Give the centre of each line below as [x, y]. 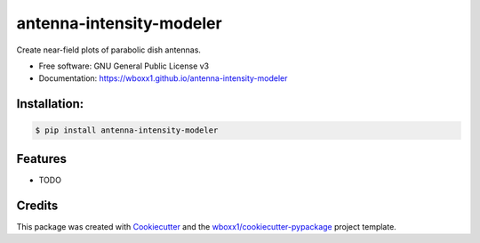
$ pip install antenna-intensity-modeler [127, 130]
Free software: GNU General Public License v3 [124, 66]
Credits [37, 205]
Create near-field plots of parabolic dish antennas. [109, 50]
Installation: [50, 104]
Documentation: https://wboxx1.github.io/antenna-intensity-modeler [163, 78]
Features [41, 159]
